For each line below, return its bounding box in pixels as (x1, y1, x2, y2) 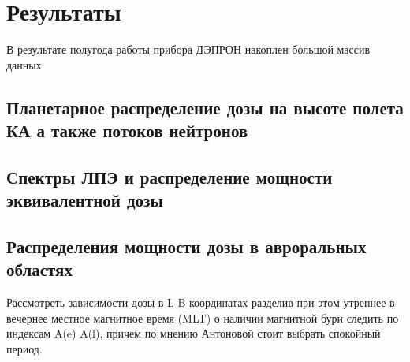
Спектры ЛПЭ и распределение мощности (6, 164, 333, 188)
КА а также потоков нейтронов (6, 118, 248, 143)
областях (6, 257, 73, 282)
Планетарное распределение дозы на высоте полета (6, 95, 404, 119)
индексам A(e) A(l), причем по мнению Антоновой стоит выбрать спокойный (6, 325, 381, 341)
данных (6, 56, 42, 73)
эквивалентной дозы (6, 188, 163, 212)
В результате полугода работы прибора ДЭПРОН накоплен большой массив (6, 41, 371, 58)
